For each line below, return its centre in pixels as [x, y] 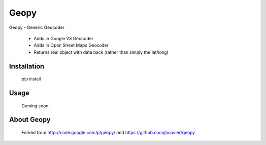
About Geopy [30, 120]
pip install [31, 79]
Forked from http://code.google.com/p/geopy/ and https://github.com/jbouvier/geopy [108, 132]
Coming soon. [36, 106]
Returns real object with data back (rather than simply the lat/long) [101, 52]
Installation [27, 66]
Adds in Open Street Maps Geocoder [71, 45]
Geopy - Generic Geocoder [37, 27]
